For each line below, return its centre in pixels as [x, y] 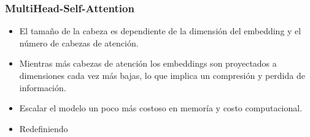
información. [43, 87]
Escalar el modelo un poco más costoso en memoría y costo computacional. [161, 108]
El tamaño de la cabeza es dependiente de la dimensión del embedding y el [160, 31]
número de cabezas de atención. [79, 43]
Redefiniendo [44, 128]
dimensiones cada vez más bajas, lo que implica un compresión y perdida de [162, 75]
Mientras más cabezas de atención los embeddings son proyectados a [148, 63]
